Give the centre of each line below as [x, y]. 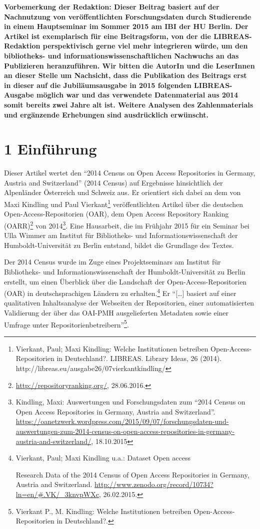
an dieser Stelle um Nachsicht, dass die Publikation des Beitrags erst [125, 75]
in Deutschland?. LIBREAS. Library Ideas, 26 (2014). [139, 358]
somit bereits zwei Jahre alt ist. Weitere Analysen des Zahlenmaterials [129, 104]
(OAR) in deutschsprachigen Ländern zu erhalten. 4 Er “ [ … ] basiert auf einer [120, 292]
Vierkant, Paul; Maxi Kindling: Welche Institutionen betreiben [112, 348]
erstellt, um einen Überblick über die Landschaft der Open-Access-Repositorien [125, 281]
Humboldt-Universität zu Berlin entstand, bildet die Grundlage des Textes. [119, 245]
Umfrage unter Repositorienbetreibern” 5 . [66, 323]
